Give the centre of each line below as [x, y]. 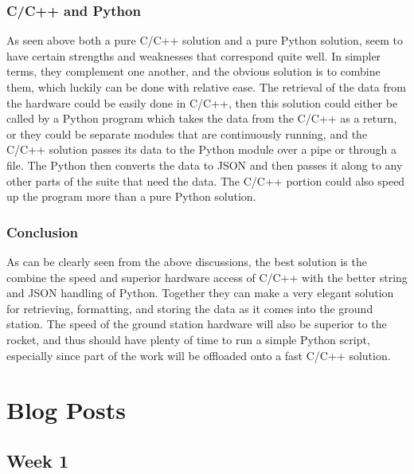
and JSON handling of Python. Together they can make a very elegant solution [200, 293]
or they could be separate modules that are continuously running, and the [187, 133]
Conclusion [42, 231]
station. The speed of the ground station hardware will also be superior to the [197, 324]
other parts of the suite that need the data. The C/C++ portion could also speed [206, 180]
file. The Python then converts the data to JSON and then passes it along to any [205, 165]
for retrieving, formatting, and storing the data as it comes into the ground [190, 308]
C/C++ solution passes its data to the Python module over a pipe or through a [201, 149]
